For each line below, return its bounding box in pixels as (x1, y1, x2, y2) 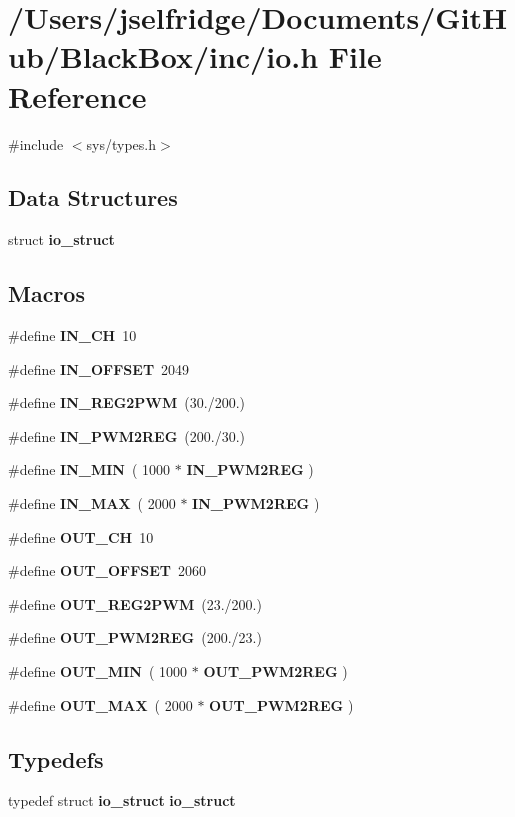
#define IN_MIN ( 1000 (8, 459, 171, 480)
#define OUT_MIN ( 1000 (8, 661, 188, 682)
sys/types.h (86, 133, 157, 154)
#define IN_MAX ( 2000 (8, 493, 176, 514)
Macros (8, 278, 85, 309)
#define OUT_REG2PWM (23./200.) (8, 593, 262, 614)
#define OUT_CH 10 (8, 526, 154, 547)
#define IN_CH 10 (8, 325, 137, 346)
